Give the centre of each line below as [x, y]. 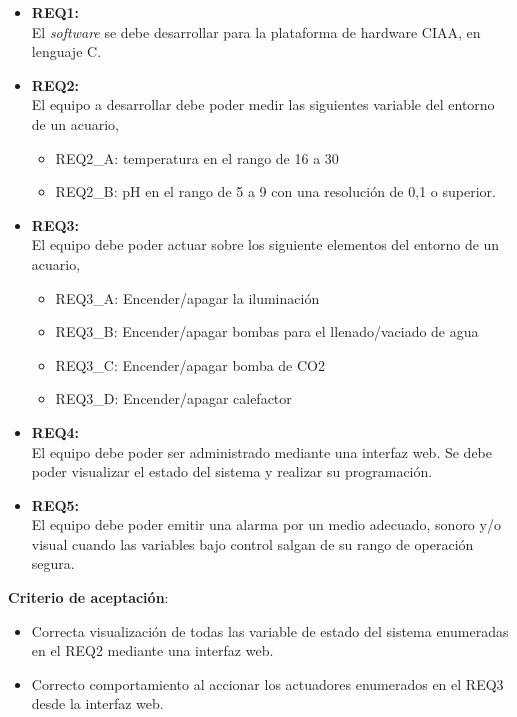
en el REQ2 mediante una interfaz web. [152, 650]
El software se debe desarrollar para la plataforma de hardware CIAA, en [256, 31]
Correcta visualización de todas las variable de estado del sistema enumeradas [270, 630]
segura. [53, 563]
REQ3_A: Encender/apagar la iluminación [187, 297]
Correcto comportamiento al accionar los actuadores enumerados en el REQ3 [267, 683]
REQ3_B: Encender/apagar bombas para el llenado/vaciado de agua [267, 331]
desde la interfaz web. [97, 703]
